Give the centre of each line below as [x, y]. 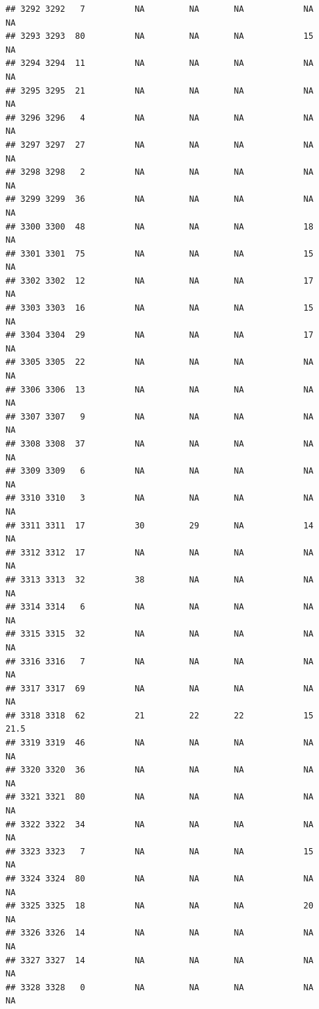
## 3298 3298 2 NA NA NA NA [159, 172]
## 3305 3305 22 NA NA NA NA [159, 362]
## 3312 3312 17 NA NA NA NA [159, 552]
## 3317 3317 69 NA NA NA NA [159, 688]
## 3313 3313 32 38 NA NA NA [159, 579]
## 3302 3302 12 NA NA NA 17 [159, 281]
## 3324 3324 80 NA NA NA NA [159, 879]
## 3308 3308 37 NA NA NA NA [159, 444]
